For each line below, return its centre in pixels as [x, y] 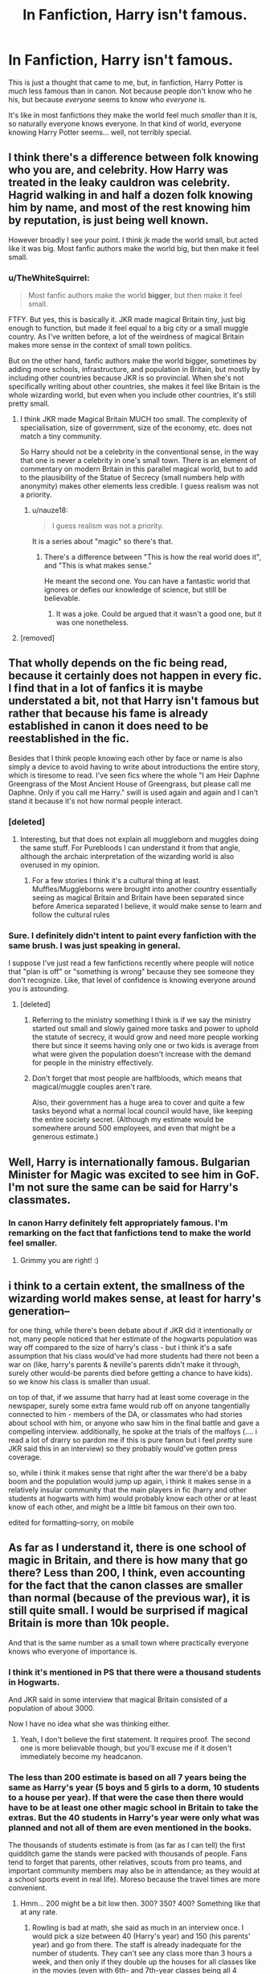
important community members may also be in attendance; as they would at [134, 1871]
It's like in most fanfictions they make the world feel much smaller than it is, [133, 115]
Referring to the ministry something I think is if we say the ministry [141, 1020]
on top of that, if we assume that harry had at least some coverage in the [129, 1397]
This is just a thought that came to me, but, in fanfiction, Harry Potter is [126, 82]
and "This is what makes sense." [98, 566]
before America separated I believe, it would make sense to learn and [147, 906]
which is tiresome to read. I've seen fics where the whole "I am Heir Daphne [134, 775]
